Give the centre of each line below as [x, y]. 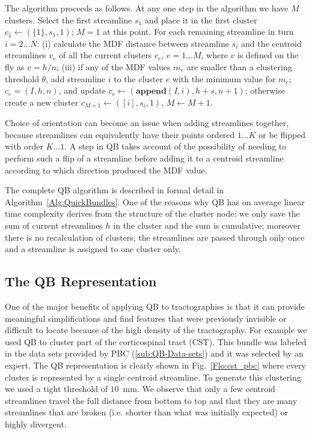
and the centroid [271, 43]
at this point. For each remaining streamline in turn [198, 32]
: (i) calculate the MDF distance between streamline [133, 43]
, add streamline [76, 78]
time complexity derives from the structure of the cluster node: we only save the [152, 213]
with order [24, 146]
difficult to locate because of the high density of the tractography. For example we [156, 330]
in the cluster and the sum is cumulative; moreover [207, 225]
